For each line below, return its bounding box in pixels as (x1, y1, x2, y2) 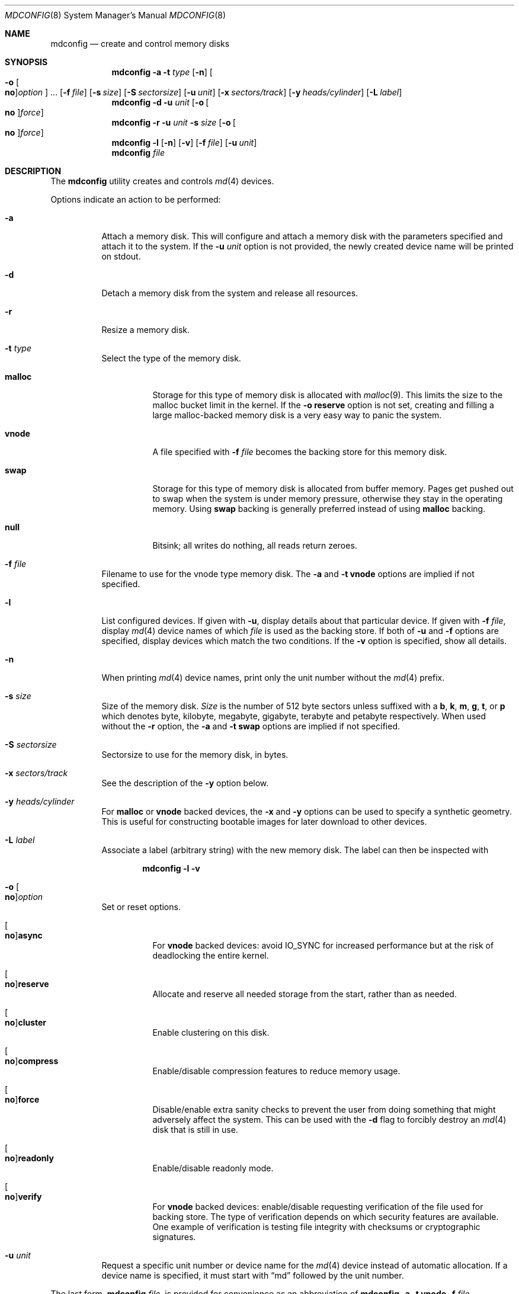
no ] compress (5, 1056, 59, 1066)
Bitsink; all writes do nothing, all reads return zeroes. (152, 540, 357, 550)
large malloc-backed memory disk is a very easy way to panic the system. (152, 410, 442, 420)
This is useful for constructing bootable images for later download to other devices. (101, 816, 427, 827)
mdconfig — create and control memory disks (50, 39, 230, 49)
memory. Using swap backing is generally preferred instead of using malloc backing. (152, 504, 486, 514)
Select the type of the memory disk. (101, 353, 241, 363)
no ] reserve (5, 979, 49, 989)
